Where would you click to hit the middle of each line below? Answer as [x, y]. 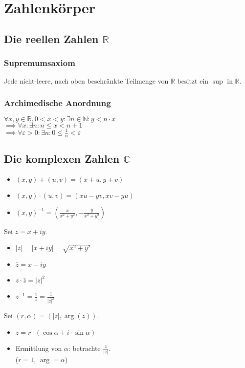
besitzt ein [193, 81]
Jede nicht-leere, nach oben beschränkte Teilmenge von [86, 81]
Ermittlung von [39, 348]
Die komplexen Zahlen [62, 158]
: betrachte [84, 348]
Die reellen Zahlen [51, 38]
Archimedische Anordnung [57, 102]
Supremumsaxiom [40, 63]
